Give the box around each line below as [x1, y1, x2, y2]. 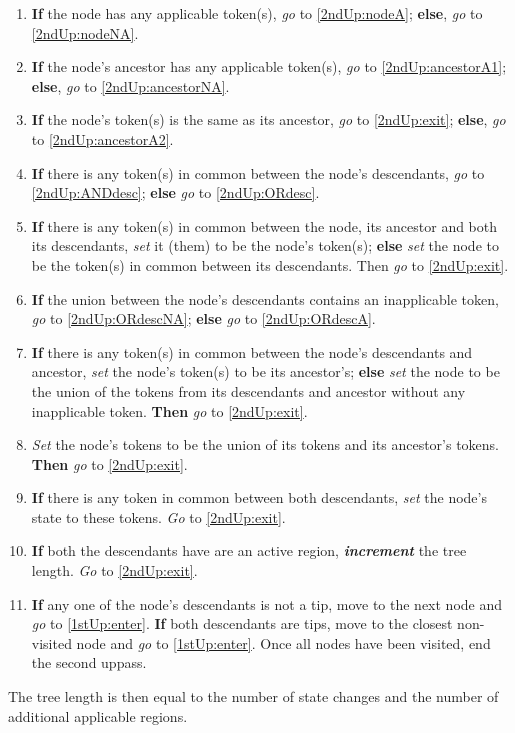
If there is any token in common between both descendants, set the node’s [31, 487, 487, 508]
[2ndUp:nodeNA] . [31, 22, 139, 43]
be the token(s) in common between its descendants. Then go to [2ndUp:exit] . [31, 254, 509, 275]
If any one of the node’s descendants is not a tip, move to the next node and [31, 593, 502, 614]
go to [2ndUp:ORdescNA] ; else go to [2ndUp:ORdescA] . [31, 308, 376, 329]
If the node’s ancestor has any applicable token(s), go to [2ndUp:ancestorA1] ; [31, 56, 507, 77]
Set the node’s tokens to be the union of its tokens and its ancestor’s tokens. [31, 434, 500, 455]
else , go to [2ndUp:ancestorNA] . [31, 75, 230, 96]
